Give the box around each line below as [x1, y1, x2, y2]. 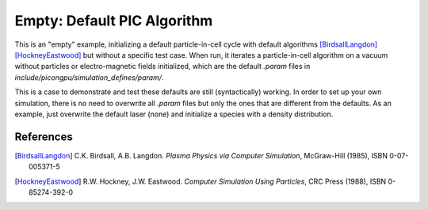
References [14, 130, 73, 143]
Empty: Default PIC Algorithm [14, 12, 213, 29]
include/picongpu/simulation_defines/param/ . [14, 72, 164, 82]
